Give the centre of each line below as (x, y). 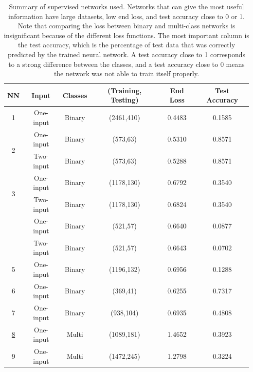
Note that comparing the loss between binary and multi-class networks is (126, 26)
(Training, (125, 90)
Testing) (125, 100)
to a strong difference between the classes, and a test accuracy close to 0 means (126, 64)
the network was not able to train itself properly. (126, 73)
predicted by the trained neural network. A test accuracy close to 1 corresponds (126, 54)
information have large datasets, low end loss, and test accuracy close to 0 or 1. (126, 16)
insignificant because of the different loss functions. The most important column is (126, 35)
